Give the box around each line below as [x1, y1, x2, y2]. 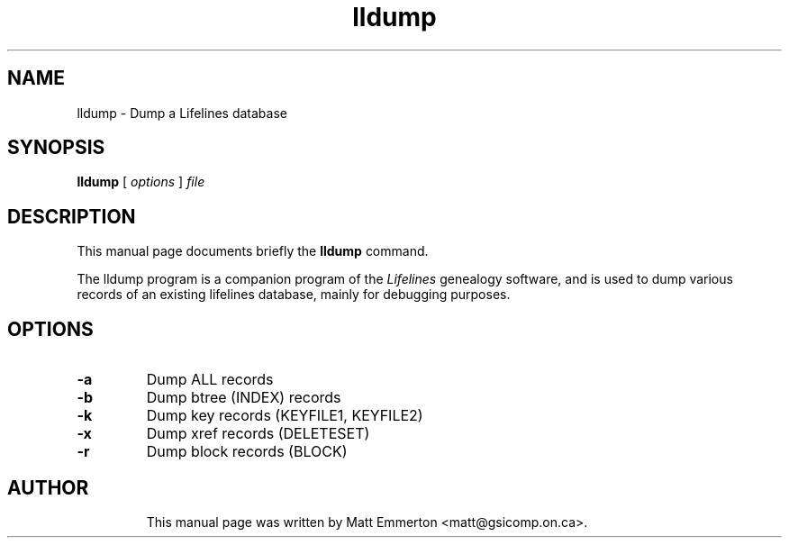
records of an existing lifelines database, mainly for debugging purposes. [77, 286, 511, 303]
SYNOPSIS [7, 136, 105, 159]
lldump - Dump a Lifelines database [77, 104, 287, 121]
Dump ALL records [146, 370, 274, 389]
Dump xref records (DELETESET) [146, 424, 370, 443]
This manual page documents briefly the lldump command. [77, 243, 429, 259]
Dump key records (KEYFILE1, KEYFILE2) [146, 406, 423, 425]
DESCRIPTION [7, 204, 136, 228]
